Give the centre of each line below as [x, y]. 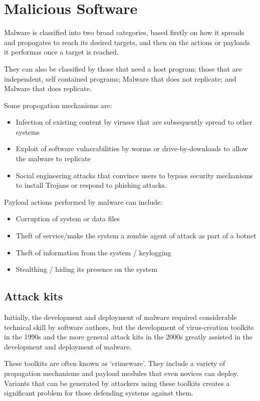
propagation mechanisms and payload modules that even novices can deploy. [121, 373]
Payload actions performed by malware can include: [83, 202]
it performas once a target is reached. [61, 52]
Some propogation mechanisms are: [58, 105]
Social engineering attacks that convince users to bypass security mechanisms [134, 175]
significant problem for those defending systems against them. [99, 393]
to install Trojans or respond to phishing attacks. [91, 185]
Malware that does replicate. [48, 88]
